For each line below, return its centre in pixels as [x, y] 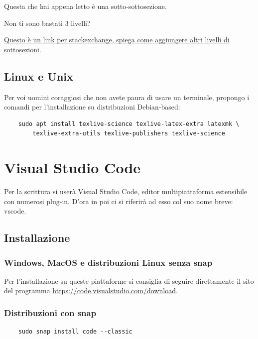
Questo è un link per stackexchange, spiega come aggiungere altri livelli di [117, 40]
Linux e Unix [39, 76]
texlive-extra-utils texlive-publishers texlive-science [129, 134]
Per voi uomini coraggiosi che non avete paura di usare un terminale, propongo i [127, 97]
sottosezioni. [23, 49]
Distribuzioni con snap [50, 312]
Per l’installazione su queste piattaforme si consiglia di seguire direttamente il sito [129, 281]
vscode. [15, 211]
